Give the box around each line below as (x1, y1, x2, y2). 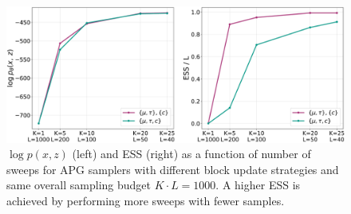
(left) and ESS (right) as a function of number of (72, 145, 311, 162)
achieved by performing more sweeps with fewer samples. (6, 192, 285, 208)
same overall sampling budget (6, 176, 152, 193)
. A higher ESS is (215, 176, 301, 193)
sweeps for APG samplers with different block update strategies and (6, 160, 339, 177)
